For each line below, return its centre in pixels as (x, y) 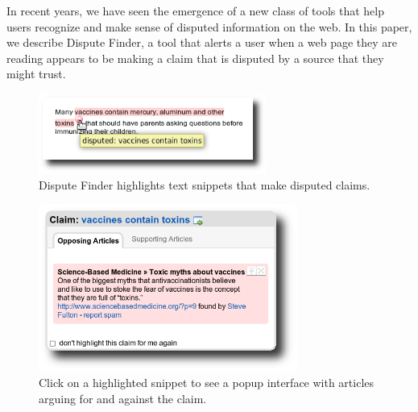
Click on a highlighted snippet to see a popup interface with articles (207, 383)
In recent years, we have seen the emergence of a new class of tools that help (195, 10)
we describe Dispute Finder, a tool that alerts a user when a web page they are (202, 42)
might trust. (36, 74)
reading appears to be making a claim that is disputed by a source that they (195, 58)
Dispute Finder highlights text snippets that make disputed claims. (205, 184)
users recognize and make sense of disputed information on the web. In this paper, (209, 26)
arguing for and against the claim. (123, 398)
